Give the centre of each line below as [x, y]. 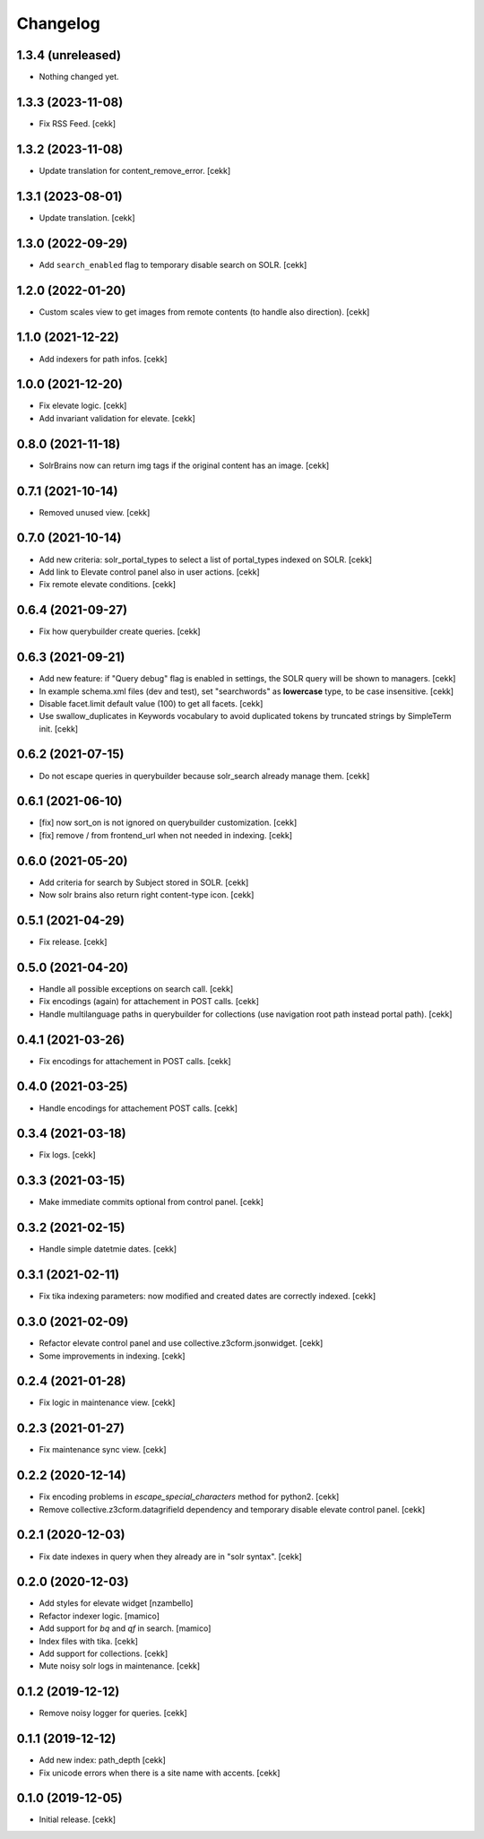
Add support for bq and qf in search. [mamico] [125, 1628]
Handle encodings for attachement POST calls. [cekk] [138, 1108]
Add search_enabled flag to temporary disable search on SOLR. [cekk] [173, 265]
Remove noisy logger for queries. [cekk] [113, 1713]
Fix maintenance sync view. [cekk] [103, 1450]
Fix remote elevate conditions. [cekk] [108, 585]
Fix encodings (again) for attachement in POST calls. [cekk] [149, 1002]
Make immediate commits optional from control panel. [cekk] [151, 1202]
